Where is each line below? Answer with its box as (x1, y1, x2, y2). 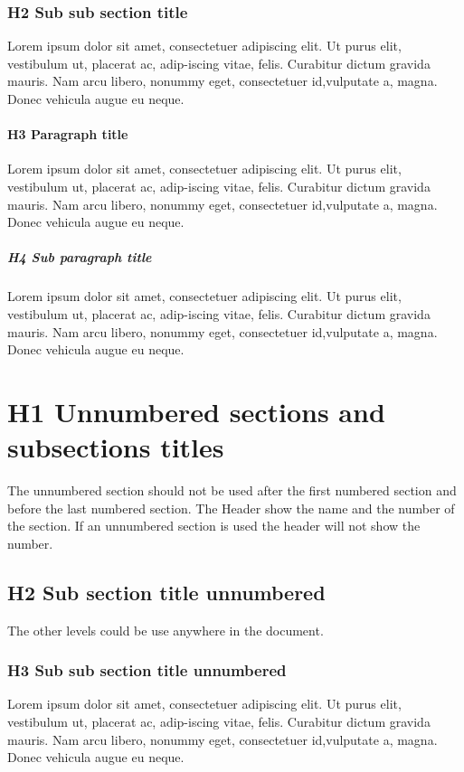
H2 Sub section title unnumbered (7, 578, 326, 606)
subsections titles (7, 428, 224, 466)
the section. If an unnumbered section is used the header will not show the (7, 516, 421, 535)
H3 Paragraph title (7, 125, 128, 144)
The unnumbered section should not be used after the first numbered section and (7, 481, 457, 500)
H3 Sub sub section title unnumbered (7, 659, 287, 682)
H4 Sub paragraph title (7, 248, 152, 267)
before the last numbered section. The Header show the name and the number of (7, 498, 455, 517)
